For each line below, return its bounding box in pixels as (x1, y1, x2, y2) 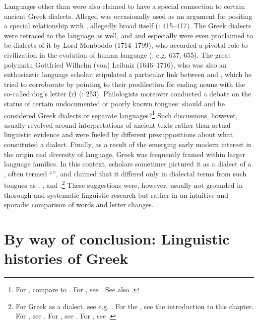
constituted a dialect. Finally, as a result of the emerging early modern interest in (4, 139, 252, 149)
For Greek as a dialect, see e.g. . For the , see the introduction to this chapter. (15, 301, 254, 311)
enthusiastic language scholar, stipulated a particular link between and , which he (4, 69, 252, 80)
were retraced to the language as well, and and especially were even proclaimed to (4, 30, 253, 40)
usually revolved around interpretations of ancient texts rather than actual (4, 119, 231, 130)
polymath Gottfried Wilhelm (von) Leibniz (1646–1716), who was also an (4, 59, 227, 70)
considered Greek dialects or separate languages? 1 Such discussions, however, (4, 108, 238, 120)
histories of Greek (4, 248, 129, 268)
